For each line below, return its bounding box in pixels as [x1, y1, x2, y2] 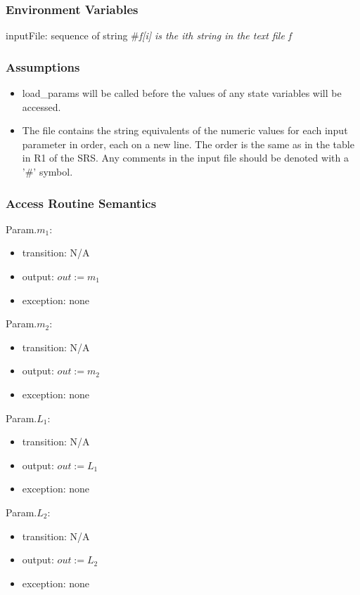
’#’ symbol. [22, 164, 73, 178]
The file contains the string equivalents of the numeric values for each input [22, 123, 348, 138]
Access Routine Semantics [6, 194, 157, 211]
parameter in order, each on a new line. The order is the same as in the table [22, 136, 354, 151]
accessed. [22, 99, 61, 114]
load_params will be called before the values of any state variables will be [22, 86, 342, 100]
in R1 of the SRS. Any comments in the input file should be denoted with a [22, 150, 349, 165]
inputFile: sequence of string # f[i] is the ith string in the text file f [6, 28, 292, 43]
